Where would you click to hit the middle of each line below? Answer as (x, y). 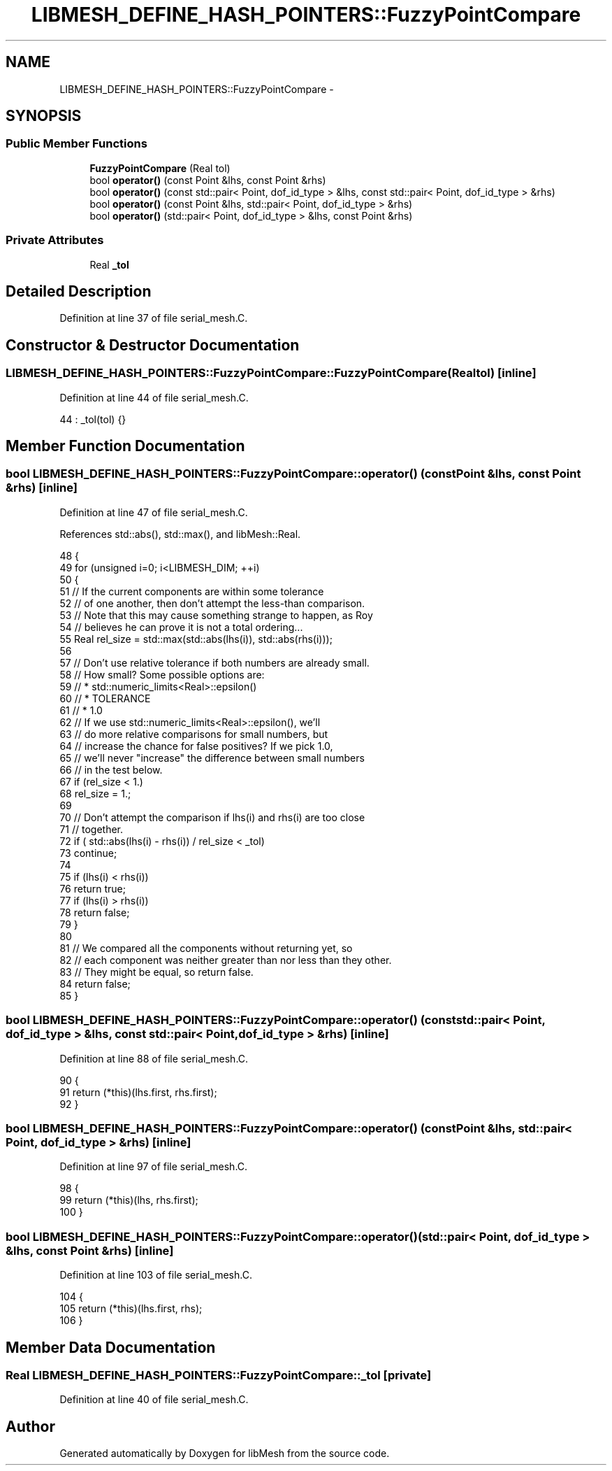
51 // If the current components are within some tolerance (192, 591)
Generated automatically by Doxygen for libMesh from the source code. (225, 1454)
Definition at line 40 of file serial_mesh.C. (154, 1400)
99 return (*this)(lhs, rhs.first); (129, 1200)
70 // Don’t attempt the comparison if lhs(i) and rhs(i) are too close (212, 817)
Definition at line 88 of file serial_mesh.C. (154, 1058)
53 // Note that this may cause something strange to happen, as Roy (216, 615)
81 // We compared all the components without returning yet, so (206, 948)
